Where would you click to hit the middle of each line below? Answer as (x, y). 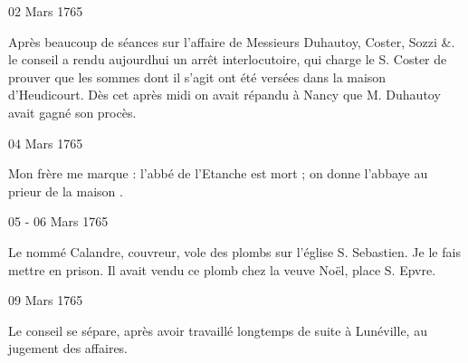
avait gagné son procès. (72, 112)
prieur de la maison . (66, 191)
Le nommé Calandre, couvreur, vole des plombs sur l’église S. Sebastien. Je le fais (234, 251)
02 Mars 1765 (46, 11)
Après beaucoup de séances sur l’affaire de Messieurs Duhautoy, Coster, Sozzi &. (232, 41)
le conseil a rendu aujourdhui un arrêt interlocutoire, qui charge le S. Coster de (228, 59)
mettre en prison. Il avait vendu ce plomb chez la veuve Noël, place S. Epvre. (222, 269)
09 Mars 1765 (46, 300)
